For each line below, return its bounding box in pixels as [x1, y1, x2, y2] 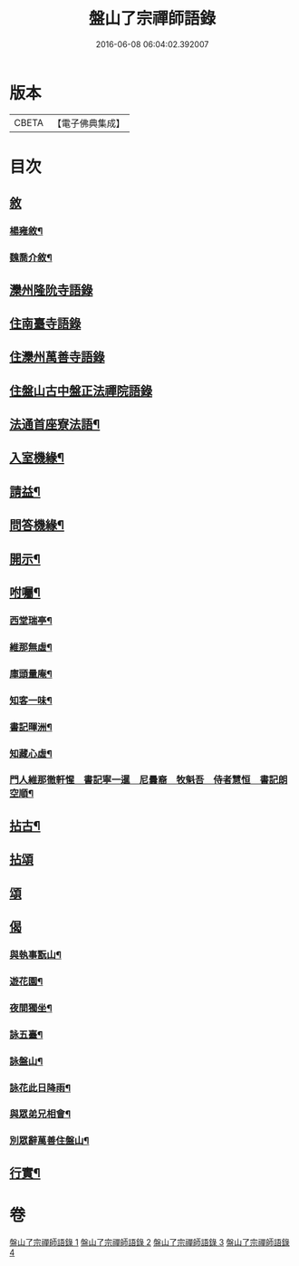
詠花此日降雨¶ [9, 1081, 71, 1094]
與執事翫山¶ [9, 948, 62, 961]
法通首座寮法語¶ [9, 417, 101, 432]
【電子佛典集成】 [52, 117, 125, 130]
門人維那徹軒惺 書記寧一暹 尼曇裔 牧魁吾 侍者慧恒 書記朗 [9, 774, 288, 787]
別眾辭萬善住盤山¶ [9, 1135, 90, 1147]
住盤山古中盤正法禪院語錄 [9, 382, 152, 399]
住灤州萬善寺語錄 [9, 350, 105, 365]
